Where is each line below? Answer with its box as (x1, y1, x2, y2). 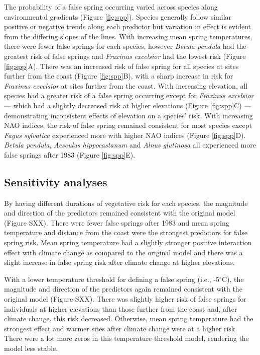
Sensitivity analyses (4, 174, 107, 189)
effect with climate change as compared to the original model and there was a (4, 247, 243, 257)
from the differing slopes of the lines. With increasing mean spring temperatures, (4, 31, 252, 41)
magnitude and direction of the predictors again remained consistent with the (4, 283, 242, 294)
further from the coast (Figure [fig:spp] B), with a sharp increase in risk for (4, 70, 233, 81)
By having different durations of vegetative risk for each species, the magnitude (4, 197, 248, 208)
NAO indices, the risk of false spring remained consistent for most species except (4, 120, 252, 130)
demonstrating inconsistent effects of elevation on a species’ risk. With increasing (4, 110, 253, 120)
